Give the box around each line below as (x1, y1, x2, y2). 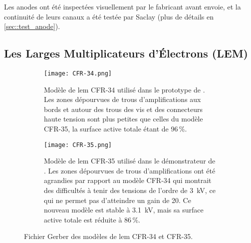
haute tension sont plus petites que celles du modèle (44, 113, 203, 124)
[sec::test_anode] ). (4, 21, 60, 31)
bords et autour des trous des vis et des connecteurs (44, 103, 203, 114)
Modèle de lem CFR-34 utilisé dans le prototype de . (44, 84, 205, 94)
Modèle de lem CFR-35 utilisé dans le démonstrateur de (44, 155, 216, 166)
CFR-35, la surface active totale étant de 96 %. (44, 123, 187, 134)
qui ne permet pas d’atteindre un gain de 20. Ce (44, 194, 191, 205)
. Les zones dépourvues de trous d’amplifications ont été (44, 165, 216, 175)
